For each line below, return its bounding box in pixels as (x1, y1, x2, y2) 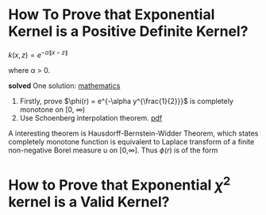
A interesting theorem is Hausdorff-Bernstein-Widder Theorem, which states (8, 129, 259, 138)
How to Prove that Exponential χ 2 (8, 173, 231, 194)
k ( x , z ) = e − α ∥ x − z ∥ (8, 48, 68, 60)
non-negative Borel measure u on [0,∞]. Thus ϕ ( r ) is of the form (8, 145, 218, 155)
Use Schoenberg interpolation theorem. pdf (19, 113, 163, 122)
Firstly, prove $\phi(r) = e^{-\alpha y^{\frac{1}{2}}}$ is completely (19, 96, 234, 106)
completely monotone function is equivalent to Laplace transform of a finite (8, 136, 255, 146)
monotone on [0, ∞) (19, 105, 86, 114)
